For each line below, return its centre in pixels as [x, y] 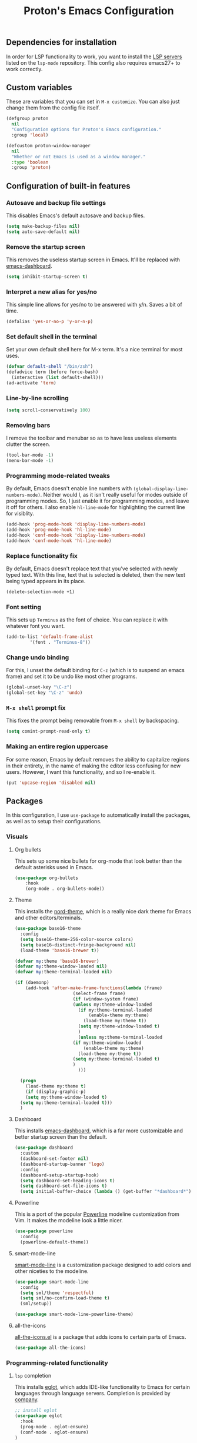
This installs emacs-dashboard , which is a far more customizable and [99, 1131]
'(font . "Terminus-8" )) [60, 643]
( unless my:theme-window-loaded [112, 1005]
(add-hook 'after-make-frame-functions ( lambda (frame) [94, 988]
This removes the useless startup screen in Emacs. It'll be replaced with [93, 260]
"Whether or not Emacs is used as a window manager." [79, 157]
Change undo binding [38, 657]
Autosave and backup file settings [56, 202]
